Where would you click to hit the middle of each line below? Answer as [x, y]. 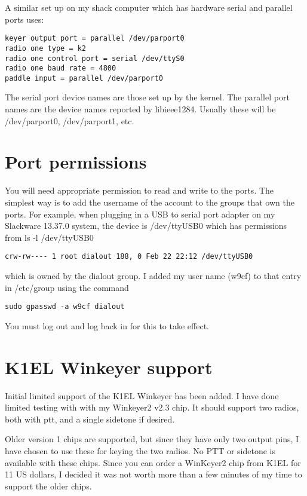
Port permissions [76, 162]
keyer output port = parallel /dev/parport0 [95, 39]
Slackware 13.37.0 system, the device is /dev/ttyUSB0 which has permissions [146, 226]
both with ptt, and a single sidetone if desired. [90, 419]
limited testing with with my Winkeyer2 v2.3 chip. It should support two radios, [152, 407]
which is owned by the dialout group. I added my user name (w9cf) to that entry [153, 275]
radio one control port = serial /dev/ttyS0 [95, 58]
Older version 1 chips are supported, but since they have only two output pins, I [152, 439]
